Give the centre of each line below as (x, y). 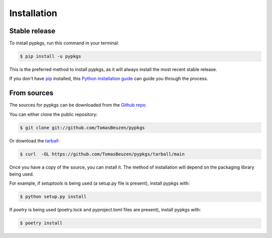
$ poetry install (41, 223)
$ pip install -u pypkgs (51, 56)
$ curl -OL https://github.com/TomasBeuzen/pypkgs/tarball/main (102, 154)
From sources (31, 93)
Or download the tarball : (35, 140)
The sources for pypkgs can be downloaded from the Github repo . (78, 105)
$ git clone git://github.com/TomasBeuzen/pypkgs (82, 128)
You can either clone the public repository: (53, 114)
